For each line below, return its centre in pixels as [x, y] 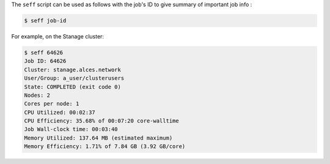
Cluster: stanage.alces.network [73, 70]
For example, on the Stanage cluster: [57, 36]
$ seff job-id [45, 20]
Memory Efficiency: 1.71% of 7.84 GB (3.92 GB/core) [105, 147]
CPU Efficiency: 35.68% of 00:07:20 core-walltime [102, 121]
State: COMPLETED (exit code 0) [73, 87]
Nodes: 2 [37, 95]
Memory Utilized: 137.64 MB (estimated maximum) [98, 138]
